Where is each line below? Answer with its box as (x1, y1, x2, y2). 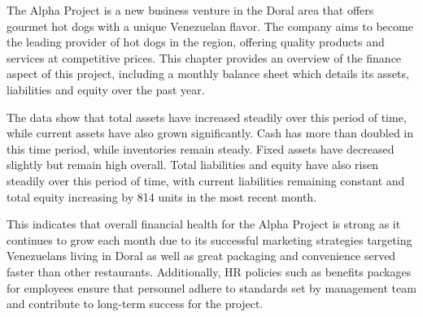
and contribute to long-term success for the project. (7, 295, 264, 312)
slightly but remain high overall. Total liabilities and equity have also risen (7, 156, 379, 173)
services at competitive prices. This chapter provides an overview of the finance (7, 49, 402, 66)
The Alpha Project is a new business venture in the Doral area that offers (7, 2, 374, 18)
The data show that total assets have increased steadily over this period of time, (7, 108, 407, 125)
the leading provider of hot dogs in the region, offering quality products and (7, 33, 385, 50)
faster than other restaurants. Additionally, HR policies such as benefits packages (7, 263, 412, 280)
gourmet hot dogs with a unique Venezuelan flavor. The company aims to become (7, 17, 413, 34)
